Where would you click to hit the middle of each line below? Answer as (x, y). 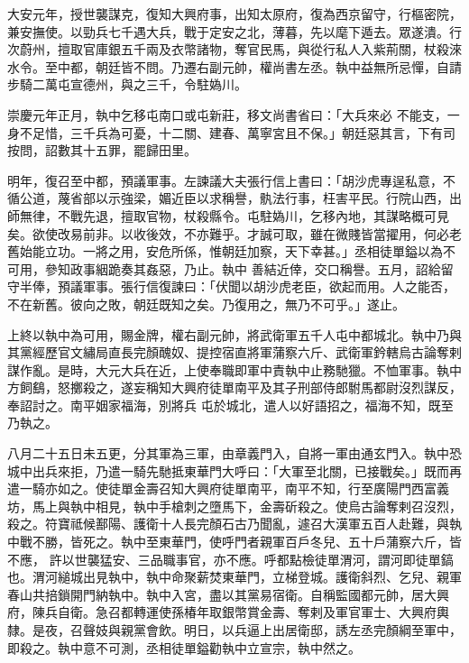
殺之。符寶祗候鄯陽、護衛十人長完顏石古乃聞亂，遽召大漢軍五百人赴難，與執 (234, 524)
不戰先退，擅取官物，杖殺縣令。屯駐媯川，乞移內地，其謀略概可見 (253, 215)
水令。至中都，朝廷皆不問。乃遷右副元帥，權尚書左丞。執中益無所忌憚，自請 (234, 66)
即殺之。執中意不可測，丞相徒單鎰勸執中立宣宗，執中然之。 (184, 647)
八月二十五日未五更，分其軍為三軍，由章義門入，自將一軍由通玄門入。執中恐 (234, 453)
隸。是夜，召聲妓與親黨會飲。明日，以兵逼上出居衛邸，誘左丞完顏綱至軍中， (234, 630)
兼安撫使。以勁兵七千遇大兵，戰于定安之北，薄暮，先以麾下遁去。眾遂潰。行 (234, 31)
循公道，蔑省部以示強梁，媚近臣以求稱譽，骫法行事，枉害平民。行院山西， (228, 198)
